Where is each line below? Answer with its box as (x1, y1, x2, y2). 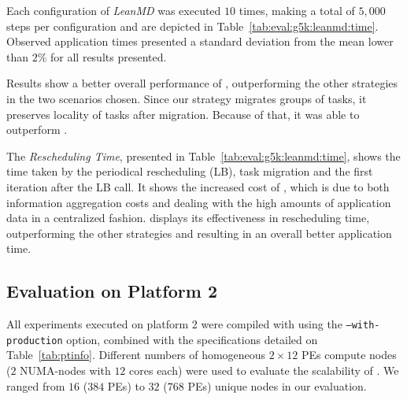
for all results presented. (50, 48, 167, 65)
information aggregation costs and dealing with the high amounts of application (6, 194, 391, 210)
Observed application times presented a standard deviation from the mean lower (6, 33, 394, 50)
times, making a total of (239, 2, 355, 18)
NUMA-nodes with (20, 362, 111, 379)
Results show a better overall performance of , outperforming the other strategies (6, 75, 398, 91)
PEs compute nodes (301, 346, 397, 363)
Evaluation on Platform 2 (6, 279, 218, 303)
